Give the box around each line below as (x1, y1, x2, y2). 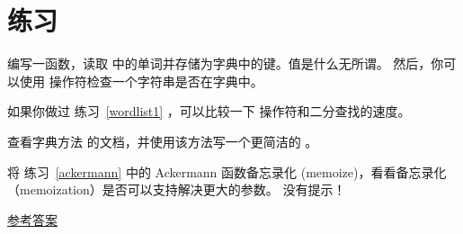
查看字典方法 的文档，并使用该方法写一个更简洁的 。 (7, 131, 318, 150)
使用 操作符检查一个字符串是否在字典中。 (19, 71, 263, 90)
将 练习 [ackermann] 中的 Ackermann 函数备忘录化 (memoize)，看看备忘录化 (7, 162, 447, 181)
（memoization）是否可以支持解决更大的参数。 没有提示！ (7, 180, 346, 199)
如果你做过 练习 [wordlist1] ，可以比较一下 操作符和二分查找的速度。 (7, 102, 411, 121)
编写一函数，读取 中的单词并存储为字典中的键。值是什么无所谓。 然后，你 (7, 54, 444, 73)
